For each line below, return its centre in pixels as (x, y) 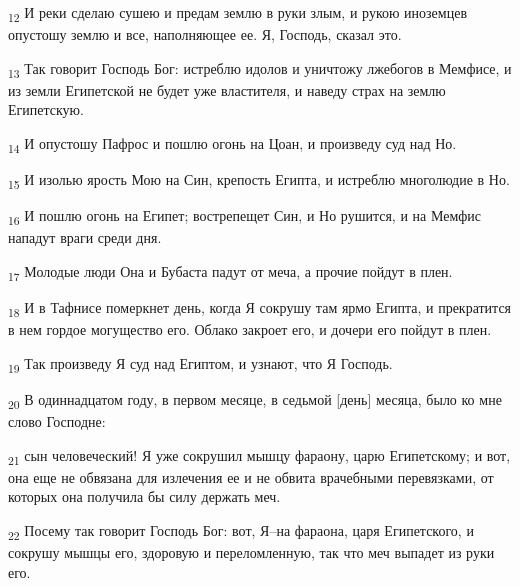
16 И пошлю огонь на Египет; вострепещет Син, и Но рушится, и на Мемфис (245, 217)
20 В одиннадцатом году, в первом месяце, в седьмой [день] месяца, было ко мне (255, 400)
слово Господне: (57, 421)
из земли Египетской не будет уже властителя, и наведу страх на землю (227, 89)
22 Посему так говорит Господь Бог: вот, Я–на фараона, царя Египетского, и (241, 531)
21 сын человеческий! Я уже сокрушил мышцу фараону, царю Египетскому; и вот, (259, 456)
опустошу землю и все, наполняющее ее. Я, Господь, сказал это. (205, 34)
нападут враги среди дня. (85, 237)
